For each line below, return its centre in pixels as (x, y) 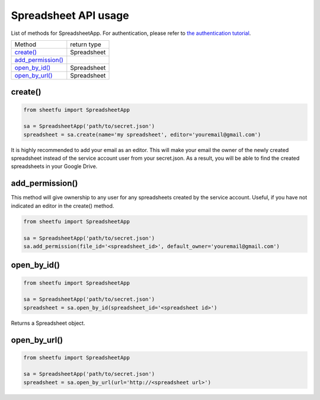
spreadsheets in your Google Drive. (54, 166)
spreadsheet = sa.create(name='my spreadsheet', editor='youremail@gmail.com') (142, 134)
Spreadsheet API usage (70, 15)
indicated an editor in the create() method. (63, 206)
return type (86, 44)
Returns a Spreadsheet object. (48, 323)
